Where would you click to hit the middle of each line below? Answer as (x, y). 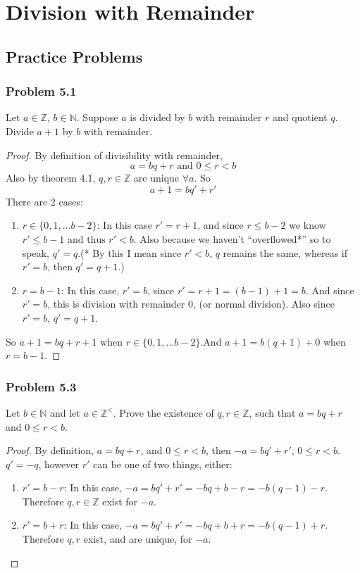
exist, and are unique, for (138, 539)
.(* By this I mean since (130, 252)
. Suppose (97, 117)
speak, (36, 252)
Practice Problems (74, 56)
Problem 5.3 (41, 386)
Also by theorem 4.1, (51, 178)
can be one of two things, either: (163, 464)
